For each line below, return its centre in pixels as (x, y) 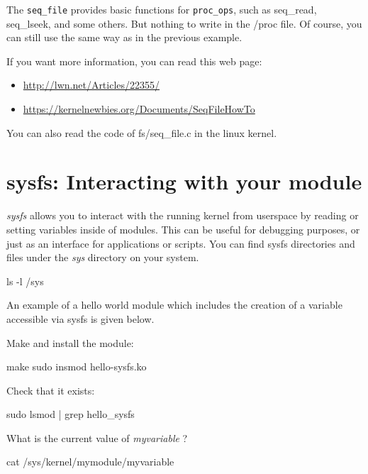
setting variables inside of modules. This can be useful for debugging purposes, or (183, 229)
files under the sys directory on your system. (103, 257)
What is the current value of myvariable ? (97, 437)
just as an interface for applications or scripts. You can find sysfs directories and (181, 243)
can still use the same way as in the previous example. (124, 37)
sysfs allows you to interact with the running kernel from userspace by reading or (183, 215)
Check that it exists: (51, 390)
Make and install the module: (70, 342)
